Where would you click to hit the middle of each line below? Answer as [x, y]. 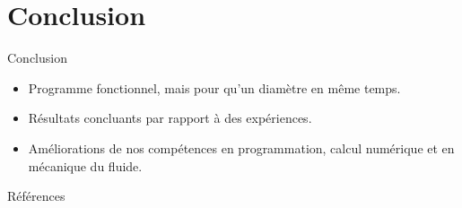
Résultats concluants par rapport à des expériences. [170, 118]
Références [36, 196]
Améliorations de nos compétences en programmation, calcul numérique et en [241, 147]
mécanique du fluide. [85, 165]
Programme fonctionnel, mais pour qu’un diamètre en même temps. [214, 87]
